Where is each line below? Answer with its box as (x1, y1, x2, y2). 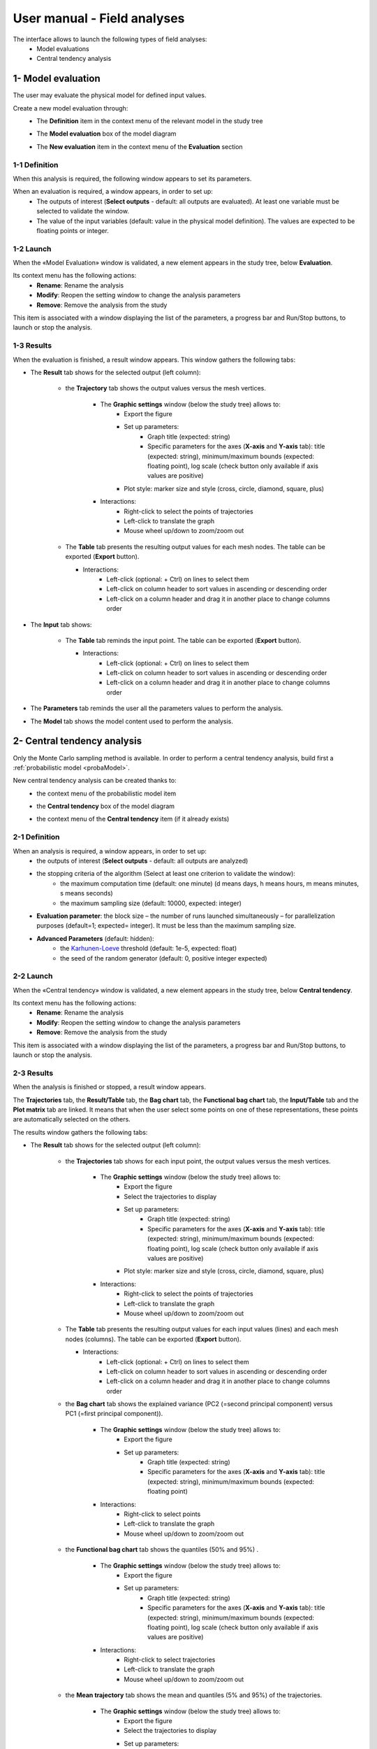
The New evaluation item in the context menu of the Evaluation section (36, 142, 244, 150)
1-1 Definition (13, 160, 59, 169)
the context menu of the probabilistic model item (36, 789, 177, 798)
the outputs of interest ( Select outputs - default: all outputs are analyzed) (36, 857, 249, 865)
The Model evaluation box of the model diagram (36, 129, 177, 138)
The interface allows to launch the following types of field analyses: (13, 35, 207, 43)
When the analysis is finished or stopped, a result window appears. (13, 1083, 206, 1091)
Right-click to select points (124, 1510, 201, 1518)
